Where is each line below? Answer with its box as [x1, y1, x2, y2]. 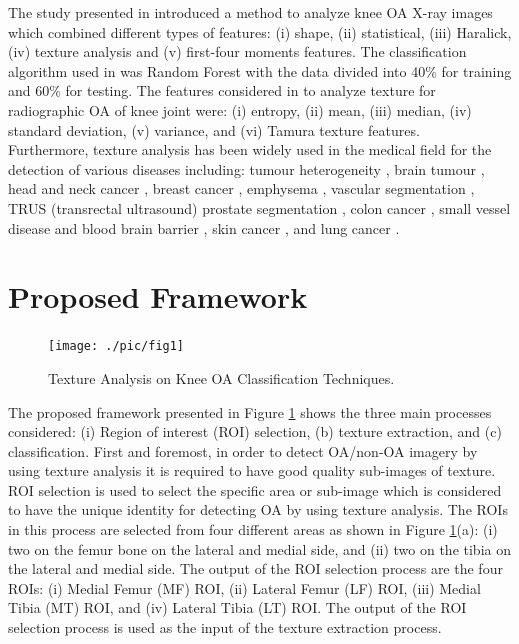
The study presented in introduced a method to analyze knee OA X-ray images [8, 2, 493, 22]
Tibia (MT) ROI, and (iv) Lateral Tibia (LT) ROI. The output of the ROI [8, 597, 467, 618]
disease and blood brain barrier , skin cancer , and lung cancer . [8, 217, 400, 238]
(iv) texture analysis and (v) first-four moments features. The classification [8, 41, 467, 62]
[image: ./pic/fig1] [48, 339, 185, 354]
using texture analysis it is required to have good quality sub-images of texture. [8, 460, 496, 481]
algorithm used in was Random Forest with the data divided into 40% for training [8, 60, 512, 81]
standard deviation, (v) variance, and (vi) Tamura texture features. [8, 119, 420, 140]
